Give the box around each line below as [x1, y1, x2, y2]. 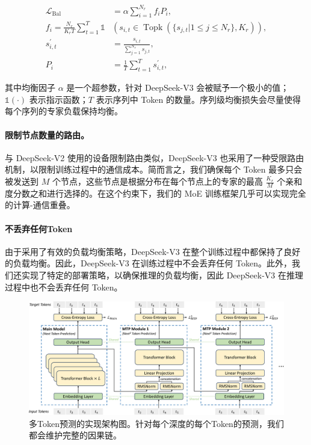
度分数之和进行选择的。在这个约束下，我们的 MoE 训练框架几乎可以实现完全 [5, 186, 306, 199]
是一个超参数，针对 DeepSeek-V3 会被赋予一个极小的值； [66, 81, 289, 94]
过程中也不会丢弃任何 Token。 [5, 280, 123, 293]
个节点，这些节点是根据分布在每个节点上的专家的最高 [52, 175, 263, 187]
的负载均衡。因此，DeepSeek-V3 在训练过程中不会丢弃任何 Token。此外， [5, 257, 292, 269]
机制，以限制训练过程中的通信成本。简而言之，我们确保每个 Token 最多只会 [5, 163, 303, 176]
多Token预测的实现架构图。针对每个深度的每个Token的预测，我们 [29, 417, 284, 429]
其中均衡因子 [5, 81, 55, 94]
